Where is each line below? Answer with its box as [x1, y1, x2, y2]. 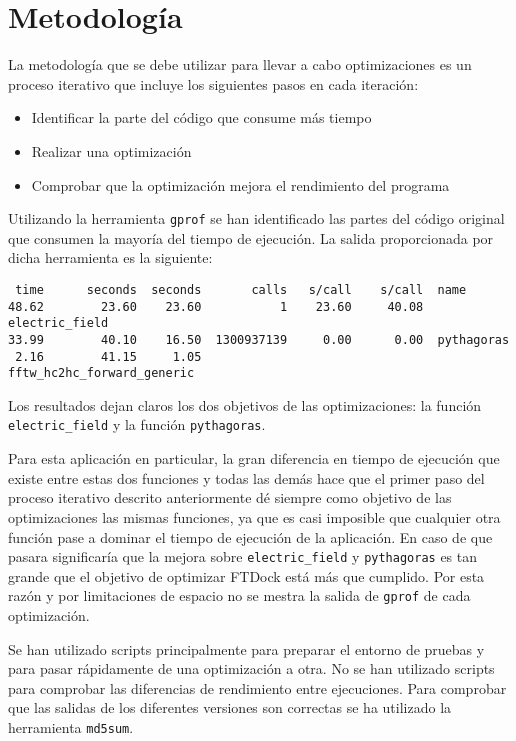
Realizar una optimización [31, 140, 192, 161]
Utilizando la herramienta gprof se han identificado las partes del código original [8, 208, 505, 229]
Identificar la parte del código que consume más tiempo [31, 107, 372, 128]
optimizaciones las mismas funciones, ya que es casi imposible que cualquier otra [8, 506, 501, 527]
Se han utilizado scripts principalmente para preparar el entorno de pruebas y [8, 638, 485, 659]
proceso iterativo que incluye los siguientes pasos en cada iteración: [8, 73, 419, 94]
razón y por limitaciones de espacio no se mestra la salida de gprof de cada [8, 585, 471, 606]
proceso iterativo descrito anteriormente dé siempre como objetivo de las [8, 487, 452, 508]
